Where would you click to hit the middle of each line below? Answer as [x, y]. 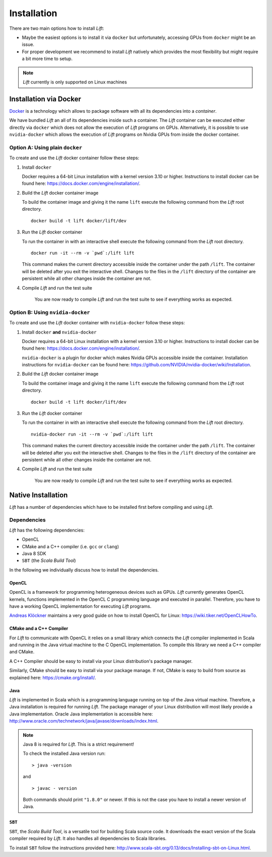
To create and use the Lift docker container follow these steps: [74, 158]
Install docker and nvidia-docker [59, 332]
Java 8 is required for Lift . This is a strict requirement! [79, 744]
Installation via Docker [45, 99]
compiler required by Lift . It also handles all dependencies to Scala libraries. [88, 838]
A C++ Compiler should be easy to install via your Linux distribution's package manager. [101, 661]
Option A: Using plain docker [46, 148]
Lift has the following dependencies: [47, 530]
